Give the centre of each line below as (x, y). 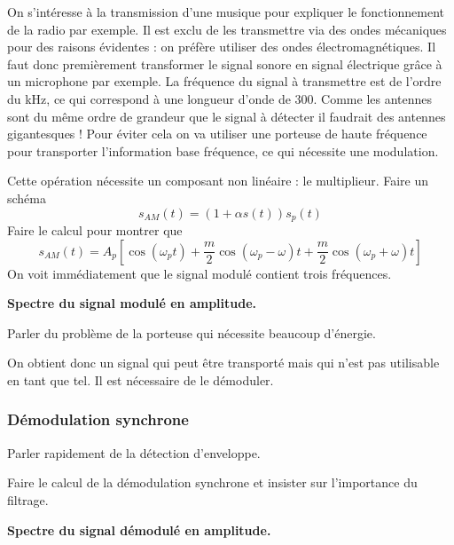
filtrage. (28, 499)
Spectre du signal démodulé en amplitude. (139, 529)
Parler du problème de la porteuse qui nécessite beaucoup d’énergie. (192, 332)
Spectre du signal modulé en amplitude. (132, 303)
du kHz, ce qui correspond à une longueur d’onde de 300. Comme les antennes (220, 98)
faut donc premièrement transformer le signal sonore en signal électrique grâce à (225, 63)
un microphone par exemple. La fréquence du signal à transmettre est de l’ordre (224, 81)
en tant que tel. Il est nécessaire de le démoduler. (141, 379)
